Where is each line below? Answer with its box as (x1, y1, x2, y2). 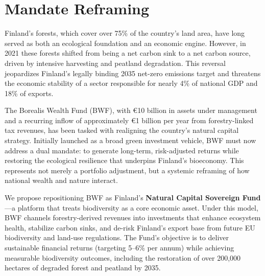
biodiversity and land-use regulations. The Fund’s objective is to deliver (5, 232, 229, 243)
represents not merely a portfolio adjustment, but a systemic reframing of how (5, 165, 250, 175)
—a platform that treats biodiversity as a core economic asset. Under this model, (5, 202, 258, 213)
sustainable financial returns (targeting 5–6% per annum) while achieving (5, 242, 234, 252)
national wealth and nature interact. (5, 175, 118, 186)
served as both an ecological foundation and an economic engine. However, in (5, 37, 246, 48)
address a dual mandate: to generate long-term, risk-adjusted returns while (5, 145, 239, 155)
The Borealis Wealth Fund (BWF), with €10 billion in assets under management (5, 105, 257, 116)
